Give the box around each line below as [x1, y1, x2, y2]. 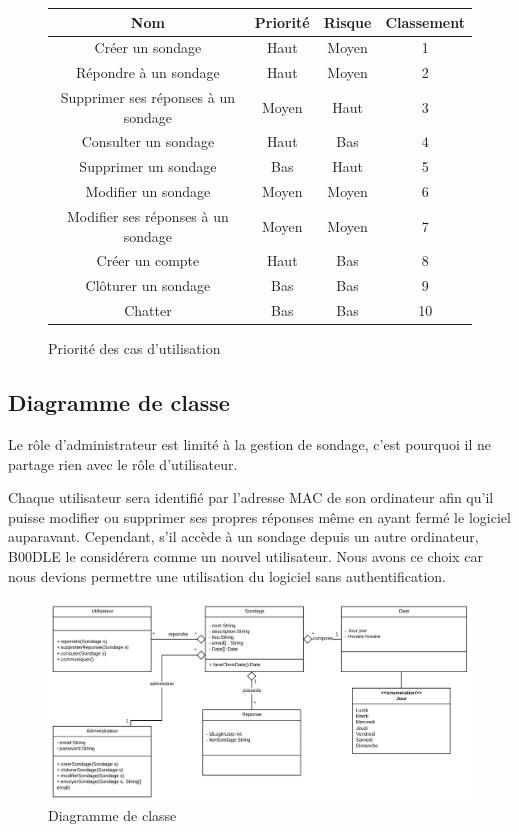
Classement [385, 11, 465, 32]
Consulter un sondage [81, 131, 215, 152]
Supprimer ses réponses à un [60, 87, 236, 108]
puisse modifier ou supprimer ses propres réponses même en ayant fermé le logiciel [8, 506, 511, 527]
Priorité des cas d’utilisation [48, 338, 221, 359]
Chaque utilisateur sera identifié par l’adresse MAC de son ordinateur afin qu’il [8, 487, 494, 508]
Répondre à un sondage [75, 62, 220, 83]
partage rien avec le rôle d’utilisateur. [8, 453, 238, 474]
